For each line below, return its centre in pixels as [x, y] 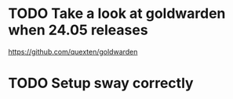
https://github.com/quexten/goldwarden [73, 51]
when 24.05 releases [78, 30]
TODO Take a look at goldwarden [117, 14]
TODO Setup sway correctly [101, 83]
